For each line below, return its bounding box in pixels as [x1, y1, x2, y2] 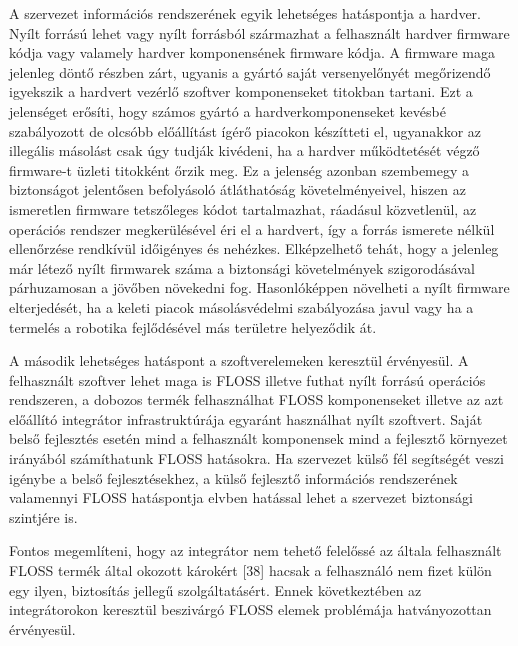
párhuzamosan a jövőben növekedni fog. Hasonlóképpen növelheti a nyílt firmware [9, 277, 510, 298]
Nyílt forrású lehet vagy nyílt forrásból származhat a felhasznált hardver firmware [9, 22, 510, 43]
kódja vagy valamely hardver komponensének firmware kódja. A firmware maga [9, 42, 496, 63]
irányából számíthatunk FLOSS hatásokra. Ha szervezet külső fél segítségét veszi [9, 448, 504, 469]
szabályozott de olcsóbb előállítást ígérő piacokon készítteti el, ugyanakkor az [9, 120, 482, 141]
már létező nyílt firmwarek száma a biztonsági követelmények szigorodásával [9, 257, 475, 278]
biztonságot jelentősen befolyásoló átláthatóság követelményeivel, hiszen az [9, 179, 466, 200]
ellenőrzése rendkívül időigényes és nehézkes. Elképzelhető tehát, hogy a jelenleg [9, 238, 499, 259]
